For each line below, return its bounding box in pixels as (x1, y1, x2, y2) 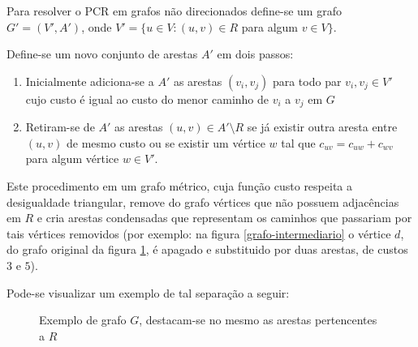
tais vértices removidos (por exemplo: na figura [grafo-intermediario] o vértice (6, 225, 391, 242)
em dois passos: (217, 45, 294, 62)
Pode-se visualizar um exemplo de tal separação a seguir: (6, 284, 290, 301)
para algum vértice (25, 150, 119, 167)
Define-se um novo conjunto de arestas (6, 45, 198, 62)
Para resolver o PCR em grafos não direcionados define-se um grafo (6, 2, 342, 19)
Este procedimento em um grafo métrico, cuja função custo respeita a (6, 178, 352, 195)
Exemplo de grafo (39, 311, 127, 328)
